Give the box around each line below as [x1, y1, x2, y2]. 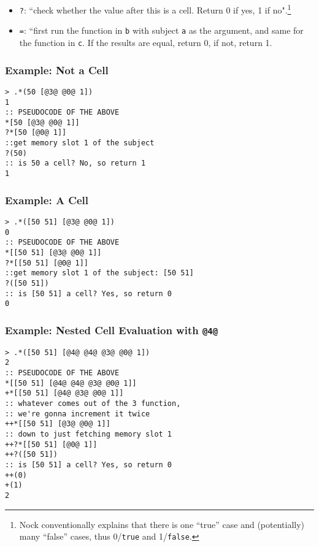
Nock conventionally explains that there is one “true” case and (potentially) [19, 518, 305, 530]
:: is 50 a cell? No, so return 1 [5, 159, 146, 168]
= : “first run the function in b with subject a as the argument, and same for [19, 24, 304, 37]
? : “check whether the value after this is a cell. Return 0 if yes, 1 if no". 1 [19, 2, 291, 16]
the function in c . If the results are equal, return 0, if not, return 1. [19, 36, 272, 48]
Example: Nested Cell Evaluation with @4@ [5, 322, 218, 337]
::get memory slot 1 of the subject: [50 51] [5, 269, 194, 278]
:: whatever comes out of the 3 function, [5, 399, 181, 408]
